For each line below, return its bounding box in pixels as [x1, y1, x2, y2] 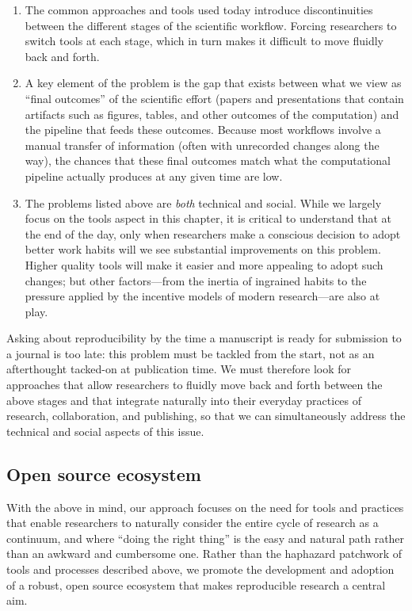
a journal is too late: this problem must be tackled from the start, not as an [6, 345, 375, 361]
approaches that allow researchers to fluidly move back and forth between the [6, 376, 383, 393]
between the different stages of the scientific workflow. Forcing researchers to [25, 17, 397, 33]
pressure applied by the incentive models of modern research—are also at [25, 288, 380, 304]
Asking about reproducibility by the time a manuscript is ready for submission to [6, 330, 402, 346]
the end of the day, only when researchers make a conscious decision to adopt [25, 225, 401, 242]
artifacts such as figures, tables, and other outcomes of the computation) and [25, 105, 399, 122]
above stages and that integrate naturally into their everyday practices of [6, 391, 362, 408]
